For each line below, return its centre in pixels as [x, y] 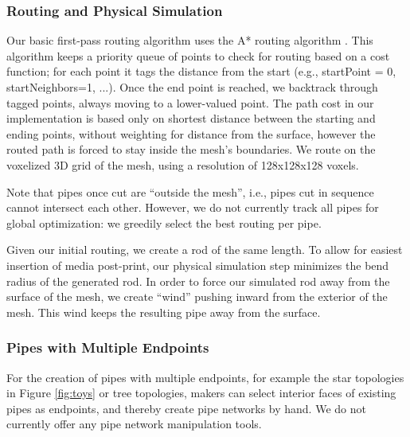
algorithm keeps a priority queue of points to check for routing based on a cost [198, 55]
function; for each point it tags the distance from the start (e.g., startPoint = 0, [201, 71]
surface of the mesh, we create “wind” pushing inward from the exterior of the [197, 297]
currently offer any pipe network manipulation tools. [134, 424]
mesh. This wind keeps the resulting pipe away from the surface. [164, 312]
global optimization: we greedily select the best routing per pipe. [164, 222]
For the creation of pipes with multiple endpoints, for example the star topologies [205, 377]
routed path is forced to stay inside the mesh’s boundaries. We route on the [191, 149]
